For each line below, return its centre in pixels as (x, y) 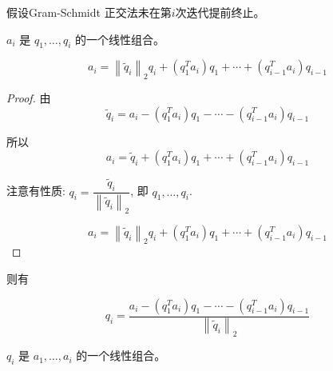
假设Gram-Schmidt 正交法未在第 (89, 12)
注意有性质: (36, 191)
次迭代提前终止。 (220, 12)
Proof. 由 (29, 97)
